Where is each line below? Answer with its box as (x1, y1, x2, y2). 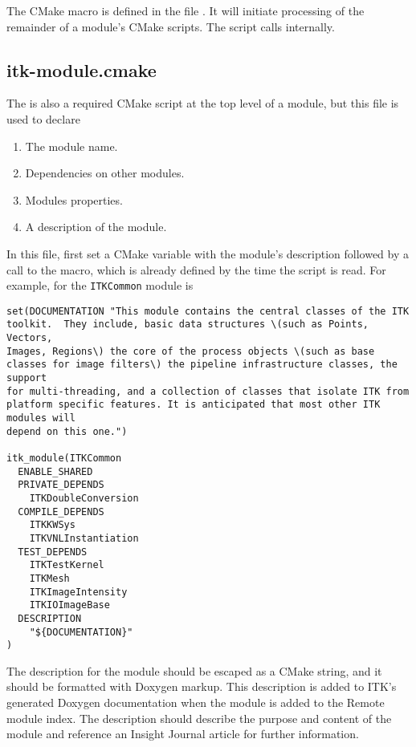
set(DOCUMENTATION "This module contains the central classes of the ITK (6, 305, 410, 317)
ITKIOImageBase (29, 599, 110, 611)
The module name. (25, 137, 118, 154)
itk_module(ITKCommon (6, 453, 122, 465)
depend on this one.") (6, 425, 128, 437)
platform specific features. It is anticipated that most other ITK (6, 399, 381, 411)
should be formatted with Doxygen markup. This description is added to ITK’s (6, 678, 397, 695)
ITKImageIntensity (29, 586, 128, 598)
